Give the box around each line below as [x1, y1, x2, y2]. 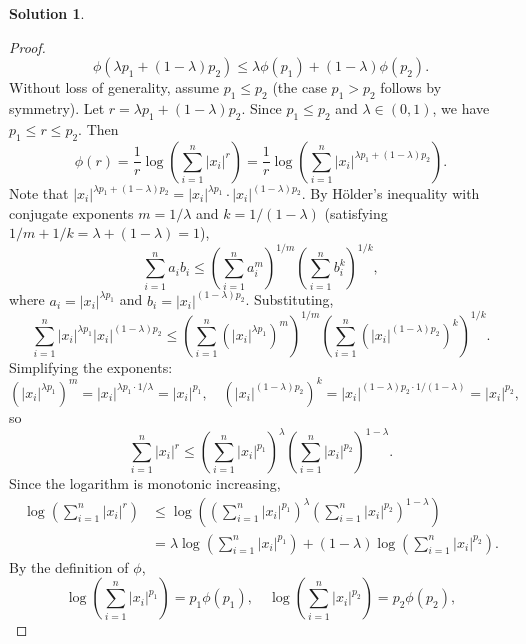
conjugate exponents [9, 202, 134, 223]
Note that [9, 183, 69, 204]
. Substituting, [245, 289, 334, 310]
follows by [380, 77, 442, 98]
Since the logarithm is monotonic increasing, [9, 473, 281, 494]
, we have [432, 97, 490, 118]
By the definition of [9, 556, 129, 577]
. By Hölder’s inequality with [301, 183, 480, 204]
